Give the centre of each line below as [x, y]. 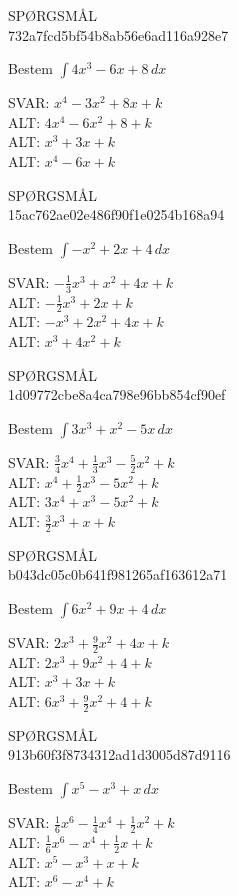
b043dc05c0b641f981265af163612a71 [118, 574]
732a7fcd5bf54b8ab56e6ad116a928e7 [118, 34]
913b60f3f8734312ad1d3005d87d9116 [119, 754]
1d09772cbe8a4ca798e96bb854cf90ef [117, 394]
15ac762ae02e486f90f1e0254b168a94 [116, 214]
